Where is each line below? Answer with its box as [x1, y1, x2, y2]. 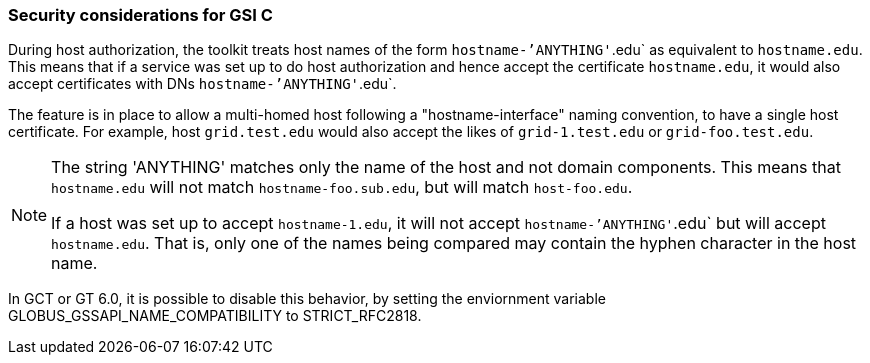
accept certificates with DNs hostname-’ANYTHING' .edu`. [8, 75, 397, 93]
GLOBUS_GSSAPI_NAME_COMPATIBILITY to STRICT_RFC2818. [8, 307, 422, 325]
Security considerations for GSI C [8, 5, 273, 25]
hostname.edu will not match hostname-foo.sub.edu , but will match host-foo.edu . [51, 177, 633, 198]
